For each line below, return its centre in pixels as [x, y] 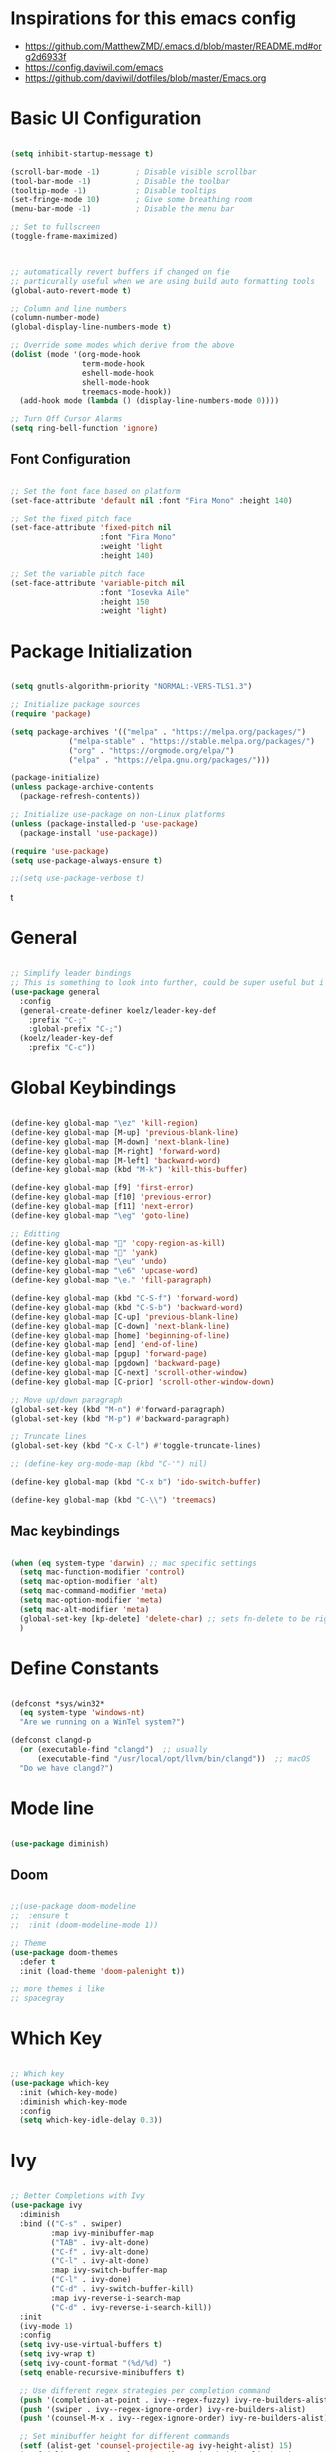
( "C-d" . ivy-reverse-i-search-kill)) [131, 2307]
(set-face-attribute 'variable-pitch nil [98, 583]
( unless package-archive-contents [82, 787]
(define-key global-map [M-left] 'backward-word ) [116, 1160]
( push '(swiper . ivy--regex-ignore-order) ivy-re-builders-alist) [163, 2409]
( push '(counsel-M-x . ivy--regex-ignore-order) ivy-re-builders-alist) [174, 2418]
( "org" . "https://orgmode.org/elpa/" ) [151, 750]
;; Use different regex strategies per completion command [145, 2390]
